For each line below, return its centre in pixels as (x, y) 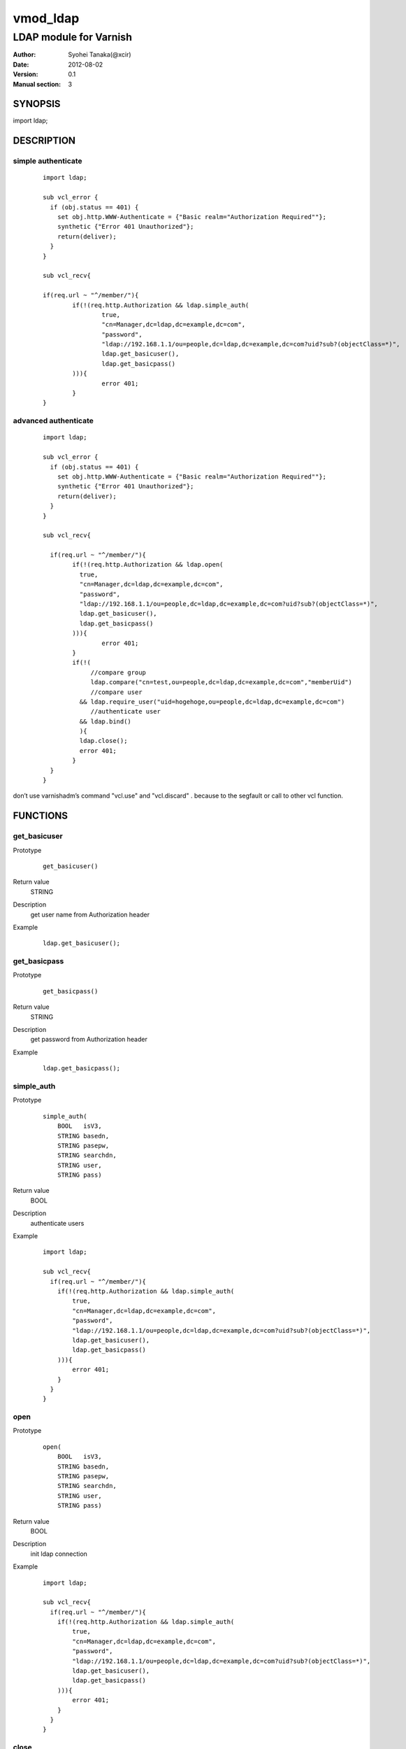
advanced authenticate (53, 421)
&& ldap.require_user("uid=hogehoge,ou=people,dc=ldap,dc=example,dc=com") (212, 702)
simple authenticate (48, 161)
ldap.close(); (103, 741)
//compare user (116, 692)
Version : (26, 74)
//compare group (118, 672)
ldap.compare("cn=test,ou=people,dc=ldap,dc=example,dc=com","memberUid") (222, 682)
